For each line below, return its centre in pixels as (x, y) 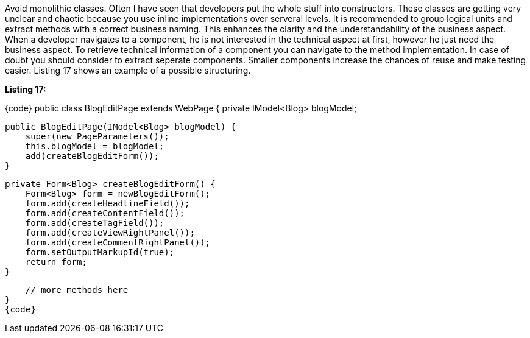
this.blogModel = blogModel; (95, 146)
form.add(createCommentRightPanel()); (118, 242)
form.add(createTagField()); (95, 223)
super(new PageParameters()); (97, 136)
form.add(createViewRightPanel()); (110, 233)
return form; (56, 262)
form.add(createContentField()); (105, 213)
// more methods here (77, 290)
